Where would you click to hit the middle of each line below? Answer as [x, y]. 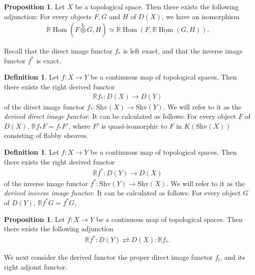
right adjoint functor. [36, 266]
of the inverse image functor [46, 183]
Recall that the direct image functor [58, 51]
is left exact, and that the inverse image [183, 51]
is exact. [49, 60]
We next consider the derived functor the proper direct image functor [109, 257]
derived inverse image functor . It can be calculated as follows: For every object [122, 193]
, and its [233, 257]
